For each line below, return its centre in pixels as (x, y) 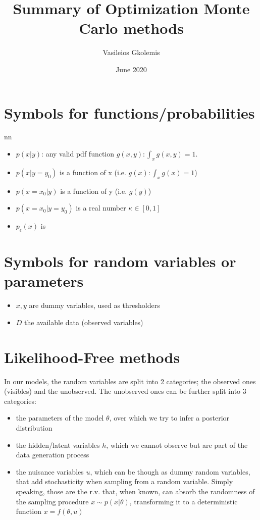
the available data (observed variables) (84, 322)
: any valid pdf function (78, 154)
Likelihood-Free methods (92, 357)
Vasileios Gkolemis (131, 52)
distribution (34, 428)
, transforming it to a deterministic (184, 501)
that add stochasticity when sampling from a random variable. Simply (124, 481)
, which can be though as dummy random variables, (170, 471)
